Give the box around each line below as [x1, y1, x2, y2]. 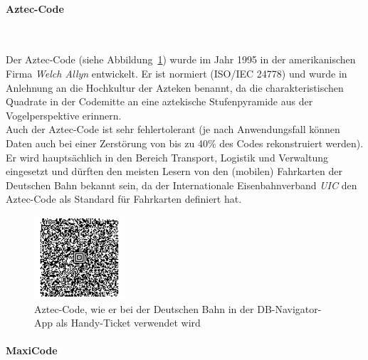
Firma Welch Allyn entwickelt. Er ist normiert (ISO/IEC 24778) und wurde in [6, 65, 347, 80]
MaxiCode [6, 343, 58, 358]
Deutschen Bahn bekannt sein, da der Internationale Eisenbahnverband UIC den [6, 177, 357, 192]
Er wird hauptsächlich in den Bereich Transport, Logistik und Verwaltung [6, 149, 328, 164]
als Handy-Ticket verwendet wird [56, 315, 201, 330]
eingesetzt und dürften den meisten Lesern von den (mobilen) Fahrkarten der [6, 164, 342, 179]
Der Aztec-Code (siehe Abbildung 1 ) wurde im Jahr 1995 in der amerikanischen [6, 52, 356, 67]
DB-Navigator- [257, 301, 322, 316]
